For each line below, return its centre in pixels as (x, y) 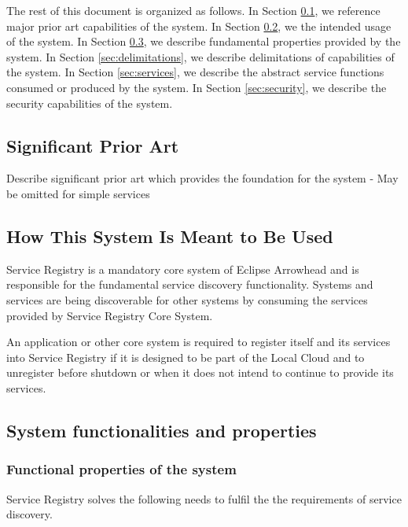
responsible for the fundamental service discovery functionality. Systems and (190, 284)
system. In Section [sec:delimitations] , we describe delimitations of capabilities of (200, 56)
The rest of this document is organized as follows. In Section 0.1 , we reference (193, 10)
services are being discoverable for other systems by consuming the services (187, 299)
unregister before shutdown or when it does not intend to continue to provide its (200, 372)
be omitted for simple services (78, 193)
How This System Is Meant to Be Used (170, 236)
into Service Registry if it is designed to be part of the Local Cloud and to (186, 357)
